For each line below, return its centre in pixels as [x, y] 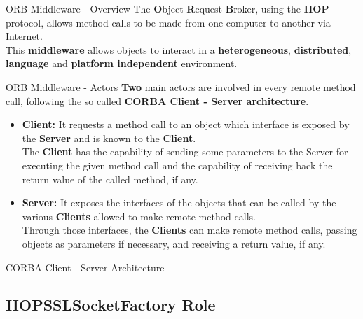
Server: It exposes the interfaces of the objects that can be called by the [179, 203]
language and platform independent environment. [122, 63]
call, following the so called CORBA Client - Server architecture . [157, 100]
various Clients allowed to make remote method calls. [139, 216]
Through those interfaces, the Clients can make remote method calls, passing [190, 230]
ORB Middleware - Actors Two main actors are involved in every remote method [181, 86]
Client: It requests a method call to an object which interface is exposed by [186, 124]
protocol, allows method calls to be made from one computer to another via [168, 22]
